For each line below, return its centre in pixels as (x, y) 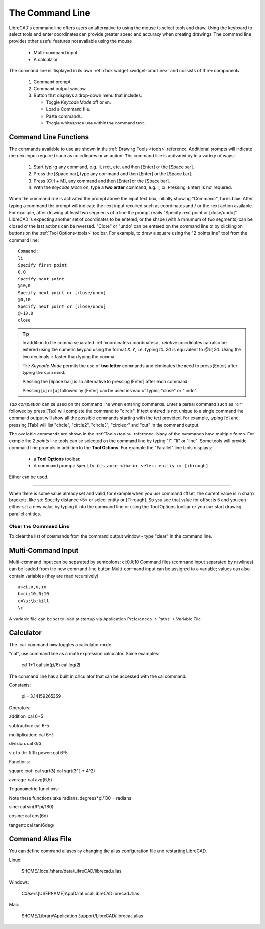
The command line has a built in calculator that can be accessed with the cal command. (98, 676)
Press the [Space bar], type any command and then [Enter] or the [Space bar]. (113, 174)
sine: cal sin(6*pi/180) (31, 807)
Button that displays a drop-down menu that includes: (88, 95)
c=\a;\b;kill (33, 601)
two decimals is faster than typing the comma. (69, 356)
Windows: (19, 882)
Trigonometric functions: (34, 789)
